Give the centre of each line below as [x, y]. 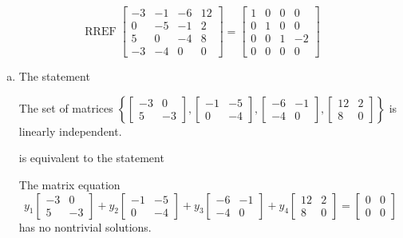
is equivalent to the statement [91, 158]
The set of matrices [66, 107]
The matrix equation [69, 184]
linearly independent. [70, 131]
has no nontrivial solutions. [85, 226]
